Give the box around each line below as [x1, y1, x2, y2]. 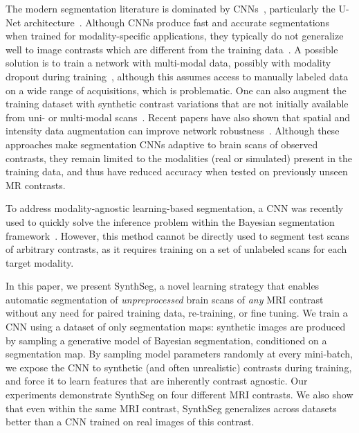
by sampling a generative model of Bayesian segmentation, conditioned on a [6, 333, 327, 347]
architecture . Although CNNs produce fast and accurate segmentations [24, 15, 329, 29]
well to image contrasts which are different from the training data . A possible [6, 42, 338, 56]
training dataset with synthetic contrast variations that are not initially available [6, 96, 349, 111]
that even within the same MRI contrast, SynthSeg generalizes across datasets [6, 400, 337, 415]
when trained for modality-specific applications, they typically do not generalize [6, 28, 344, 43]
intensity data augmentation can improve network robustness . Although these [6, 123, 340, 138]
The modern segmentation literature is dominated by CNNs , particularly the [6, 1, 335, 15]
